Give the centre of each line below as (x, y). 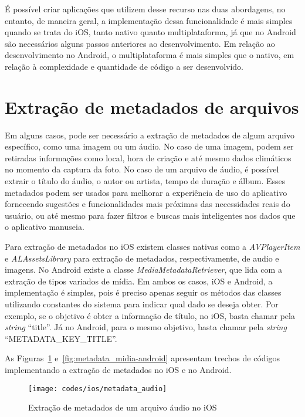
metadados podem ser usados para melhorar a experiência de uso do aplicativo (146, 192)
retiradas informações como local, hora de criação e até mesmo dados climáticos (148, 157)
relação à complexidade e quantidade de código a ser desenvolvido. (124, 66)
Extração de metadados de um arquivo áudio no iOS (123, 407)
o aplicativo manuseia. (45, 227)
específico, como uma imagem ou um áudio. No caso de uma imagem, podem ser (149, 146)
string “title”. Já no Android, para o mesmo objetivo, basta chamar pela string (146, 327)
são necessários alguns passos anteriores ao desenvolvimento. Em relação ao (140, 43)
